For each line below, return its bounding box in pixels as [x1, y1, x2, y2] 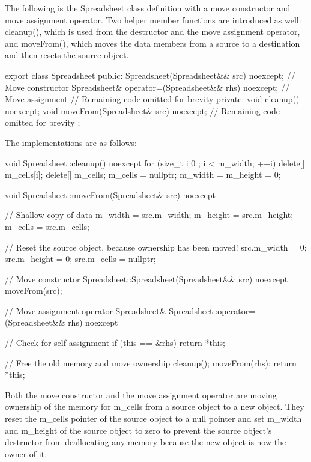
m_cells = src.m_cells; [5, 220, 90, 233]
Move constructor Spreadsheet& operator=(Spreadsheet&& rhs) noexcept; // [5, 81, 289, 93]
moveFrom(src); [5, 284, 62, 297]
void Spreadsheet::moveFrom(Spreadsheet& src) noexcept [5, 188, 216, 201]
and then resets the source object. [5, 49, 129, 61]
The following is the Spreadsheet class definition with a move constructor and [5, 2, 291, 14]
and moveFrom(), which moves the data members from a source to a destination [5, 37, 300, 49]
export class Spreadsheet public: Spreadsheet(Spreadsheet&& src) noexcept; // [5, 68, 295, 81]
